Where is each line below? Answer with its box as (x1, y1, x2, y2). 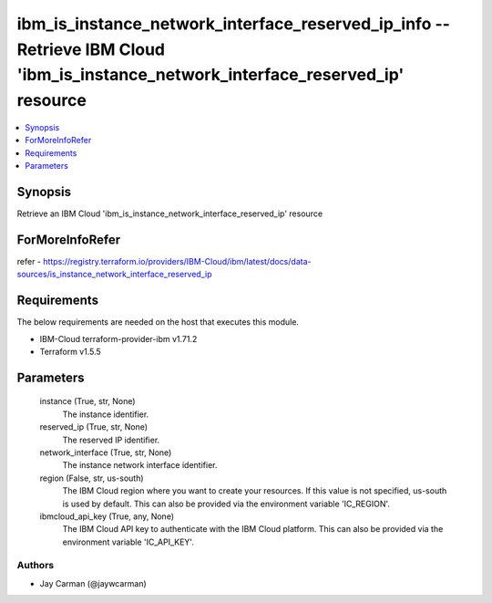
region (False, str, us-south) (39, 473, 145, 483)
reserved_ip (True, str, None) (39, 421, 149, 432)
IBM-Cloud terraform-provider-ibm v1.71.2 (39, 333, 198, 344)
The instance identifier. (62, 409, 149, 420)
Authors (16, 559, 55, 572)
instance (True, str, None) (39, 396, 136, 407)
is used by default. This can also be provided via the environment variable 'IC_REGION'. (62, 498, 391, 509)
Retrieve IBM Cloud (16, 39, 166, 59)
